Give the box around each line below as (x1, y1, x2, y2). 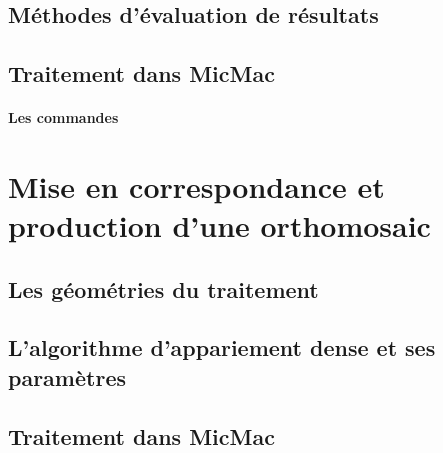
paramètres (8, 361, 126, 392)
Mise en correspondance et (8, 165, 385, 206)
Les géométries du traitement (8, 273, 319, 304)
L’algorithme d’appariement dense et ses (8, 332, 436, 363)
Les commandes (8, 107, 119, 128)
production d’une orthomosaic (8, 205, 431, 246)
